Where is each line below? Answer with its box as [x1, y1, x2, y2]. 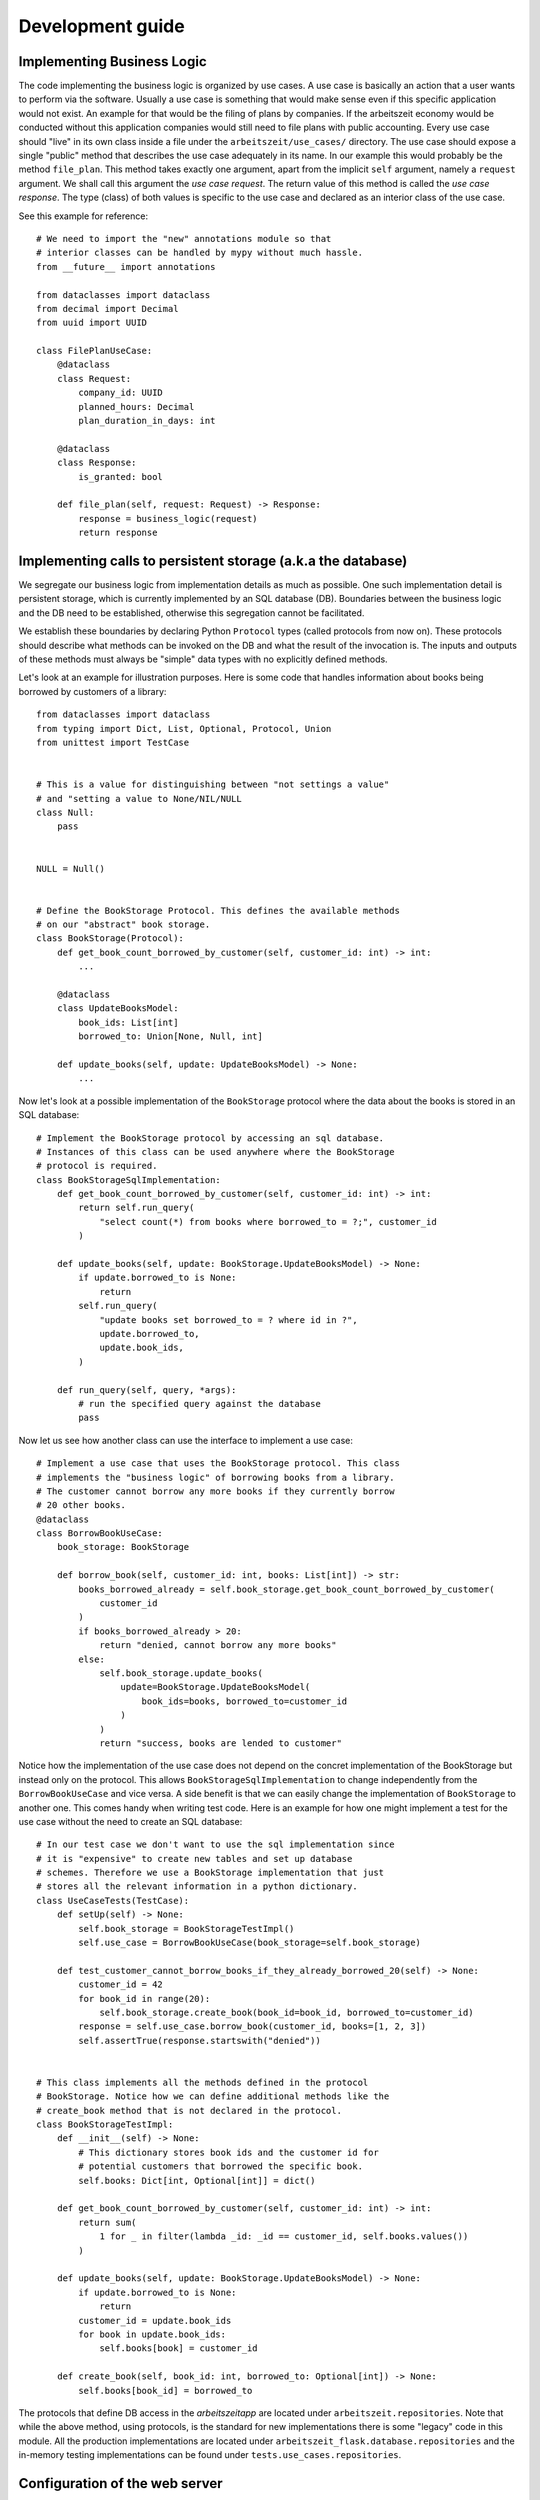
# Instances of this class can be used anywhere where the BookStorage [36, 1146, 395, 1157]
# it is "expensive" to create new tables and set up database [36, 1853, 353, 1864]
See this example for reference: [18, 210, 149, 222]
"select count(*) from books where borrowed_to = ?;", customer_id [99, 1216, 437, 1227]
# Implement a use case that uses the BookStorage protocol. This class [36, 1458, 400, 1469]
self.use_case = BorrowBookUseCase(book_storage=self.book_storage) [78, 1937, 422, 1949]
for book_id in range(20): [78, 1993, 211, 2004]
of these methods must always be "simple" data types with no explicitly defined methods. [18, 653, 389, 665]
